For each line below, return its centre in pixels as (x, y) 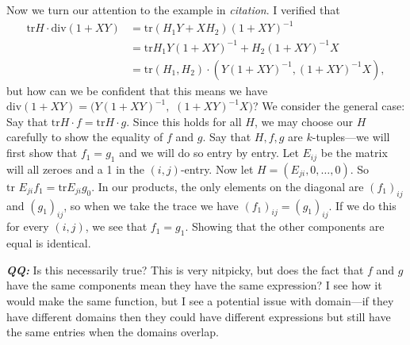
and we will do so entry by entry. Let (209, 153)
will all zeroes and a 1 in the (75, 169)
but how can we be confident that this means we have (137, 90)
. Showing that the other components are (285, 226)
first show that (42, 153)
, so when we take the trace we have (151, 205)
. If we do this (362, 205)
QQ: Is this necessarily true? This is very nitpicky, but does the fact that (185, 269)
